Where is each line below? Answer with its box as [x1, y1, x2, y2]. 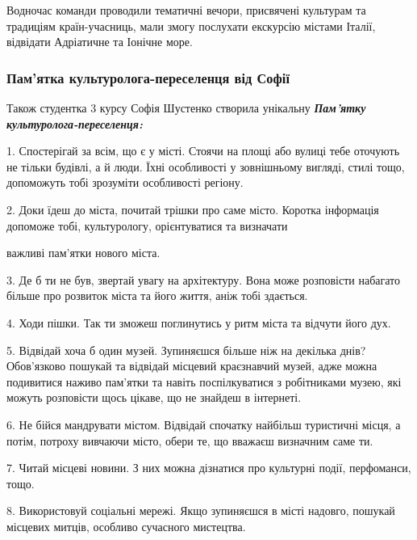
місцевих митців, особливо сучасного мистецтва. [6, 517, 246, 534]
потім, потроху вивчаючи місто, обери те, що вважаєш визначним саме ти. [6, 432, 373, 449]
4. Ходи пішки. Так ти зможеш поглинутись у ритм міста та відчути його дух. [6, 314, 391, 331]
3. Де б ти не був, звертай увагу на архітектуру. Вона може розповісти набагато [6, 271, 401, 288]
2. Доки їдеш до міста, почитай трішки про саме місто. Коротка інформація [6, 200, 379, 217]
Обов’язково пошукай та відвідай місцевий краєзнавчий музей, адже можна [6, 357, 377, 374]
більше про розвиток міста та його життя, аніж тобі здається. [6, 287, 308, 304]
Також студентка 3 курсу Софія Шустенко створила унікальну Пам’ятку [6, 99, 366, 116]
